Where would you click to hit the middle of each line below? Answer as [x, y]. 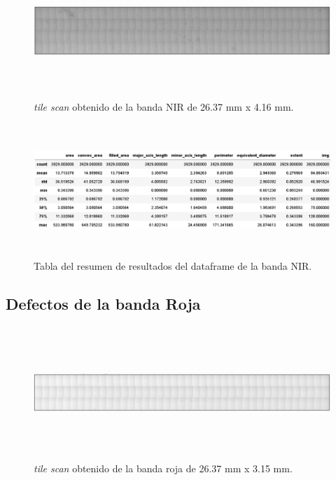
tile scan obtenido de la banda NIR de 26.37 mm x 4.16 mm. [164, 106]
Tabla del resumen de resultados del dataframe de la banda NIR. [173, 265]
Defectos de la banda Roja [103, 303]
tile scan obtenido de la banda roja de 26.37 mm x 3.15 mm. [163, 468]
